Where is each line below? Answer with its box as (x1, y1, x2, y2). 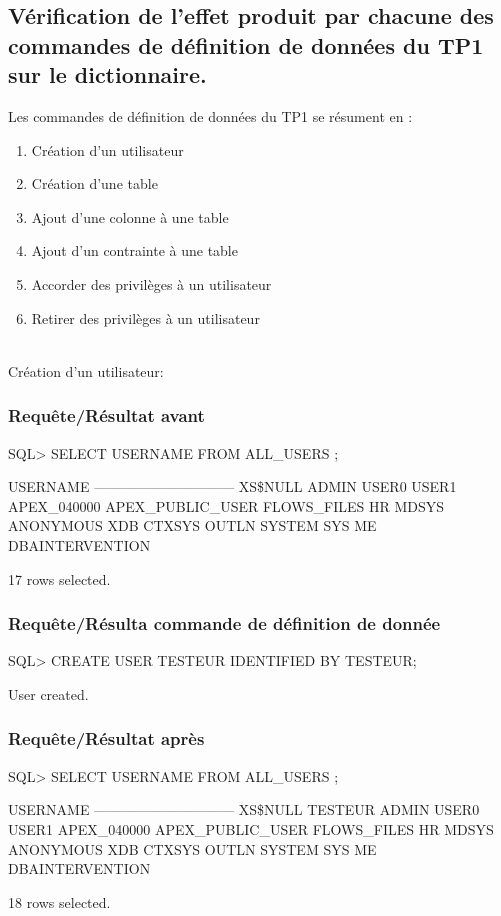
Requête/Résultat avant (8, 403, 205, 428)
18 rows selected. (8, 891, 111, 912)
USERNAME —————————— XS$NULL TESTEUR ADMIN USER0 (8, 799, 480, 820)
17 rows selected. (8, 568, 111, 589)
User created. (8, 683, 89, 704)
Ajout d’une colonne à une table (31, 206, 229, 227)
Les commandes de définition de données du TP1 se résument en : (8, 105, 413, 126)
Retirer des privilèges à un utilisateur (31, 307, 260, 328)
